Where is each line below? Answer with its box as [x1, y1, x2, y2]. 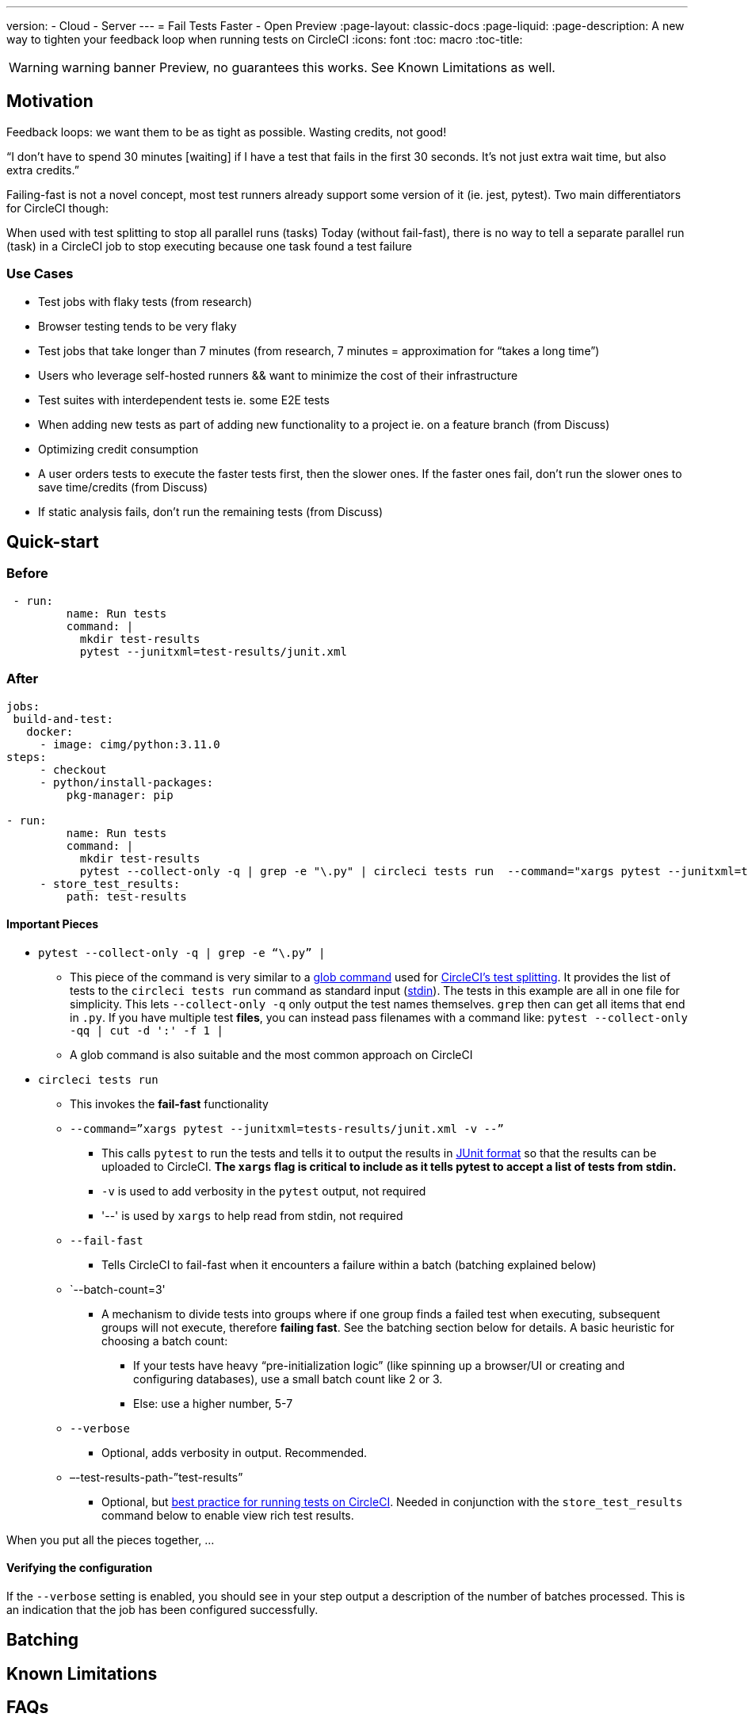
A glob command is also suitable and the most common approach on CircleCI [70, 1047, 473, 1061]
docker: [26, 725, 74, 738]
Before [6, 565, 48, 582]
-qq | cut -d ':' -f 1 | [70, 1023, 223, 1037]
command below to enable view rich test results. [101, 1508, 354, 1522]
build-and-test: [13, 712, 113, 725]
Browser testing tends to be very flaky [38, 319, 237, 333]
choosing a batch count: [101, 1333, 228, 1348]
